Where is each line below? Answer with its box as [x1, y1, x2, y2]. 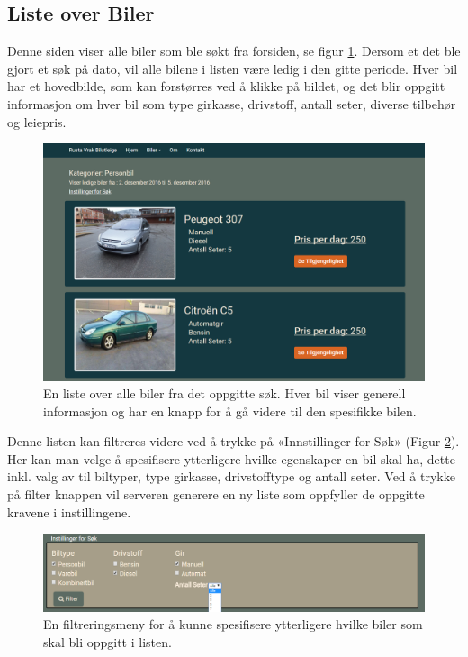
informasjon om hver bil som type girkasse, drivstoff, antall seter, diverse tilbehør [7, 94, 456, 113]
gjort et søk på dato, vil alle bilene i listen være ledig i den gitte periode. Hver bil [7, 59, 458, 78]
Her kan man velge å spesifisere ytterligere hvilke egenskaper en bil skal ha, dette [7, 449, 455, 468]
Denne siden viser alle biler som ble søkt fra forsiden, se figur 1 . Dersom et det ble [7, 41, 461, 60]
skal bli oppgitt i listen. [43, 632, 172, 651]
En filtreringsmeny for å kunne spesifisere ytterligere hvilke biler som [43, 615, 423, 634]
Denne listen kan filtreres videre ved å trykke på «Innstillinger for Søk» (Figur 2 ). [7, 432, 460, 451]
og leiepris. [7, 112, 67, 131]
